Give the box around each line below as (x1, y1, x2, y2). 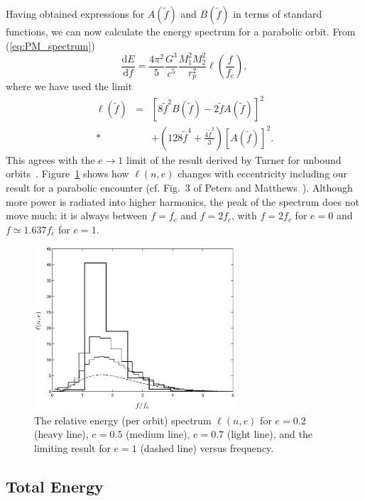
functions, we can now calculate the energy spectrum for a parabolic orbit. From (6, 24, 356, 38)
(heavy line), (34, 426, 89, 441)
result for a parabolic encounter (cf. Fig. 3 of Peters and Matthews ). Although (6, 180, 353, 195)
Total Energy (6, 475, 104, 497)
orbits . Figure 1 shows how (6, 166, 129, 181)
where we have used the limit (6, 79, 133, 94)
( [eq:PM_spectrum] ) (6, 38, 95, 53)
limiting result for (34, 441, 111, 456)
